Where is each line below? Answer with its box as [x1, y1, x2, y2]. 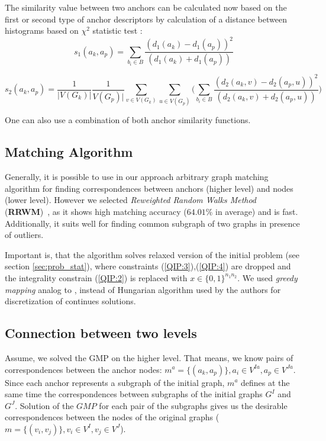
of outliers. [5, 228, 44, 241]
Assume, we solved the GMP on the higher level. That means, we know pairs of [5, 351, 293, 363]
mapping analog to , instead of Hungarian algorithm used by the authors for [5, 283, 281, 295]
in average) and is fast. [215, 205, 298, 217]
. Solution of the [15, 399, 74, 411]
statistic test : [92, 24, 143, 37]
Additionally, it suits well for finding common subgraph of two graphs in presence [5, 217, 300, 229]
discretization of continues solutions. [5, 295, 136, 307]
